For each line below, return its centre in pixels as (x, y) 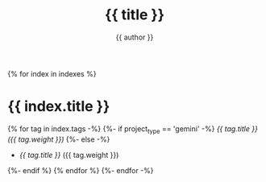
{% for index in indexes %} (52, 73)
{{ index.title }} (59, 107)
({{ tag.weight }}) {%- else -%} (59, 139)
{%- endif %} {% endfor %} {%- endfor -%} (81, 170)
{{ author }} (135, 37)
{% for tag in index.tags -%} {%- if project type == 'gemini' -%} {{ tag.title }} (133, 129)
